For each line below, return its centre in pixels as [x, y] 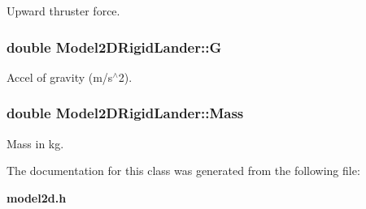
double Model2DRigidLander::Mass [125, 113]
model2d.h [37, 197]
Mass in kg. [35, 143]
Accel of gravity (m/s [60, 77]
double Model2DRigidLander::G [114, 47]
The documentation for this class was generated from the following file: [183, 171]
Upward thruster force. [63, 11]
